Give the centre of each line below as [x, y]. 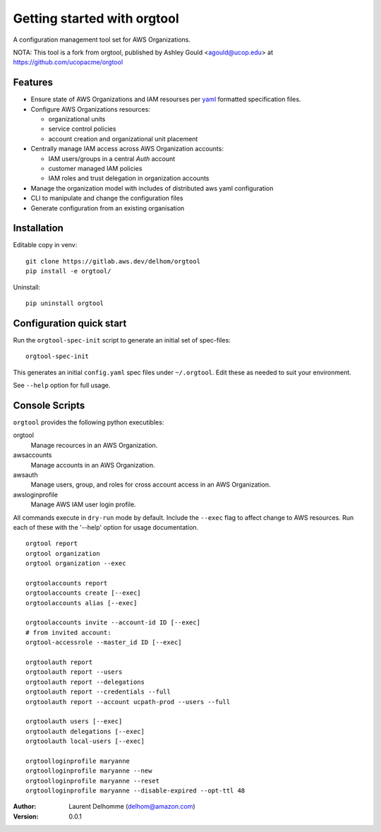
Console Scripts [49, 405]
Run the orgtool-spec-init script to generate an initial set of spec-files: [122, 340]
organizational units [77, 119]
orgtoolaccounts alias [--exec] [81, 603]
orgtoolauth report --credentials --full [98, 692]
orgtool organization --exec [76, 564]
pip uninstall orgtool [65, 303]
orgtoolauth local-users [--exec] [85, 741]
